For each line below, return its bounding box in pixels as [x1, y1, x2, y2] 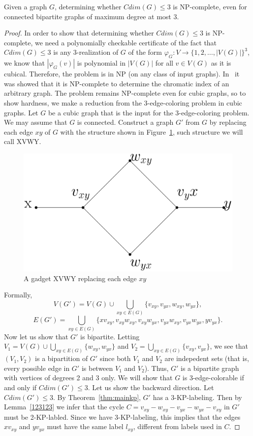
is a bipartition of [35, 353, 88, 363]
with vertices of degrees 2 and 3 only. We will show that [4, 372, 173, 383]
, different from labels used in [133, 421, 222, 432]
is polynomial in [77, 58, 126, 68]
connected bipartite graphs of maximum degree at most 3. [4, 11, 179, 21]
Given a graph [4, 1, 47, 11]
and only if [4, 382, 37, 392]
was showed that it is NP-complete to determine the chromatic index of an [4, 78, 229, 88]
